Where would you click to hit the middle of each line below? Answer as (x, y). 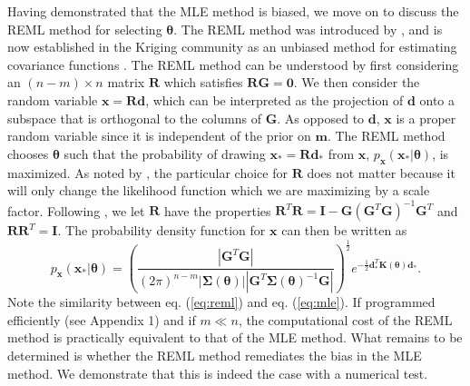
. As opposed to (321, 118)
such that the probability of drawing (165, 153)
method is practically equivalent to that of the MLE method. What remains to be (235, 337)
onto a (437, 99)
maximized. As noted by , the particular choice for (147, 172)
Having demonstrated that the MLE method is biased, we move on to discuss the (233, 11)
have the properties (217, 210)
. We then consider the (357, 82)
